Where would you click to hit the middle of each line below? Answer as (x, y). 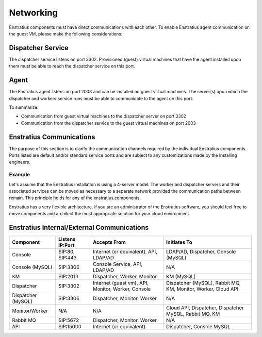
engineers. (20, 162)
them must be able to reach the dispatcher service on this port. (72, 66)
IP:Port (66, 245)
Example (19, 175)
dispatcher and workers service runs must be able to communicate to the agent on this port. (101, 98)
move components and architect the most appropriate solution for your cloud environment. (100, 214)
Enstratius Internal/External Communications (79, 227)
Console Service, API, (118, 264)
